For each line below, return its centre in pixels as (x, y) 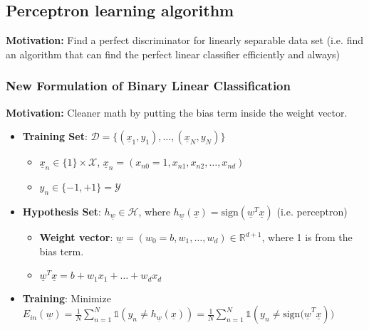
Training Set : (55, 136)
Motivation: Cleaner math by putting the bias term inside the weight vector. (177, 112)
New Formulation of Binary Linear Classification (148, 86)
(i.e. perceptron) (312, 212)
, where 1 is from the (307, 237)
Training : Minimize (67, 298)
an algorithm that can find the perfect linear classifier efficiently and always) (173, 54)
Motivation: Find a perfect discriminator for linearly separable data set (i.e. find (184, 40)
